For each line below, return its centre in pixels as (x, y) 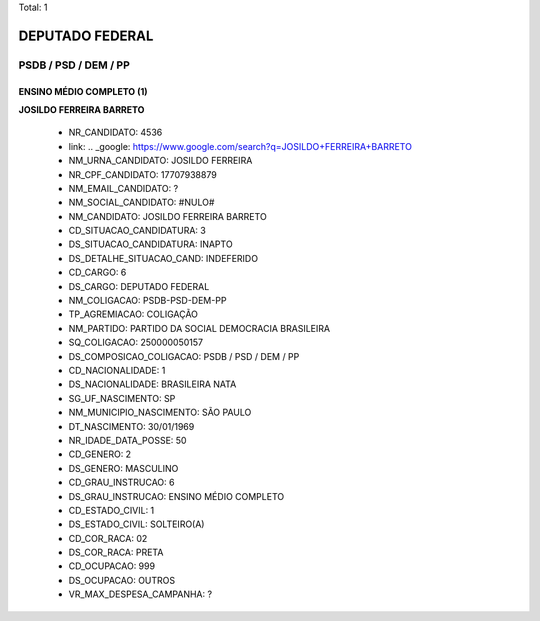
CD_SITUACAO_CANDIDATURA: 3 (137, 231)
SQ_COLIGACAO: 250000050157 (136, 342)
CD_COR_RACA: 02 (108, 538)
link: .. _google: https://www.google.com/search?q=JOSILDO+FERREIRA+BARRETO (240, 146)
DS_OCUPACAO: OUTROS (122, 580)
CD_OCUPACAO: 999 (111, 566)
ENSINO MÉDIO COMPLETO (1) (83, 91)
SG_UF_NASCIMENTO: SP (122, 398)
